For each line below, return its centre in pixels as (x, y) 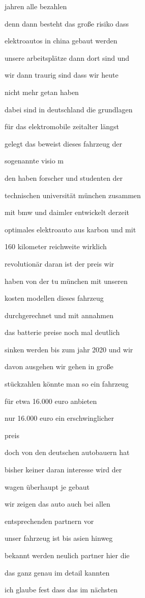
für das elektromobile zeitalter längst (62, 126)
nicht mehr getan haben (42, 92)
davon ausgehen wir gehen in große (59, 366)
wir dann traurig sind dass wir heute (62, 75)
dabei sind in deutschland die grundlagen (69, 109)
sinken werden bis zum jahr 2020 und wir (69, 349)
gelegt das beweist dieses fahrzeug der (63, 143)
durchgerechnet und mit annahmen (59, 315)
